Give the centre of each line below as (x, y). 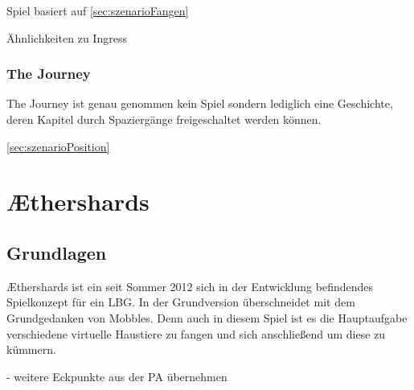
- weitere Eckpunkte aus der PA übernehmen (117, 376)
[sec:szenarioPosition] (58, 146)
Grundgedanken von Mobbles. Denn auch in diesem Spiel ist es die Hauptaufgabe (207, 317)
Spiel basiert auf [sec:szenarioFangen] (98, 10)
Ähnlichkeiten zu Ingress (67, 37)
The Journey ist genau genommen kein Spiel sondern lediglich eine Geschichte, (200, 103)
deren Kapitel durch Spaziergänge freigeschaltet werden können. (164, 119)
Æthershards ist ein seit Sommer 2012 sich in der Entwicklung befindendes (190, 286)
